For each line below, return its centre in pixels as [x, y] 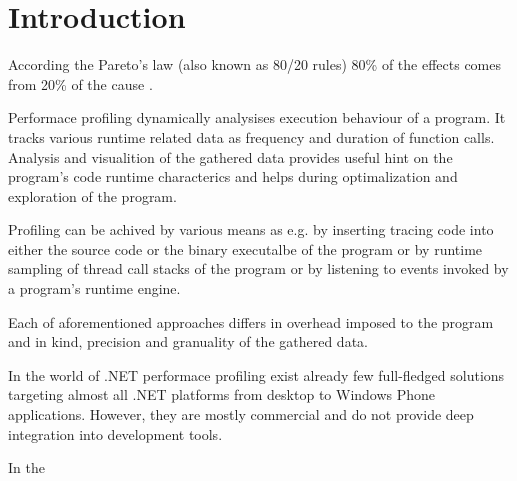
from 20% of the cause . [80, 83]
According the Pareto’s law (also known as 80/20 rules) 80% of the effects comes [255, 64]
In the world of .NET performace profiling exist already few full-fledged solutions [256, 374]
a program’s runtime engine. [94, 288]
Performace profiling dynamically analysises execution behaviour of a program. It [257, 117]
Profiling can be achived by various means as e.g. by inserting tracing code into [251, 229]
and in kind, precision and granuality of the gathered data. [188, 341]
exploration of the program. [92, 195]
